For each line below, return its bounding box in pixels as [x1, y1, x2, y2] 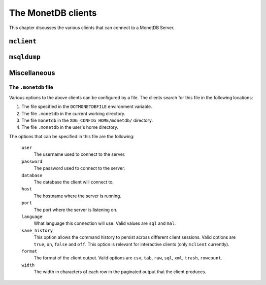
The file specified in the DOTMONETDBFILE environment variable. [21, 104, 152, 109]
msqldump [9, 53, 41, 61]
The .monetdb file [9, 84, 54, 91]
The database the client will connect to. [33, 179, 114, 185]
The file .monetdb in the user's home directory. [21, 124, 118, 130]
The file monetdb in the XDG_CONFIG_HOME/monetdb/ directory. [21, 117, 153, 123]
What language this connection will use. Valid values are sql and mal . [33, 220, 176, 226]
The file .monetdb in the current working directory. [21, 110, 126, 116]
